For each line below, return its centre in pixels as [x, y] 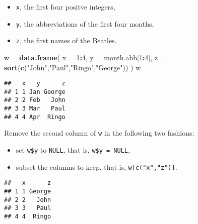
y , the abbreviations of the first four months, [85, 23]
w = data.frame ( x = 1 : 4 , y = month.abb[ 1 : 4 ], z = [85, 57]
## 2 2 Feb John [35, 100]
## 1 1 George [28, 192]
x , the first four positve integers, [65, 7]
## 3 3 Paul [28, 208]
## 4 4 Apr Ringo [35, 117]
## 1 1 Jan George [35, 92]
